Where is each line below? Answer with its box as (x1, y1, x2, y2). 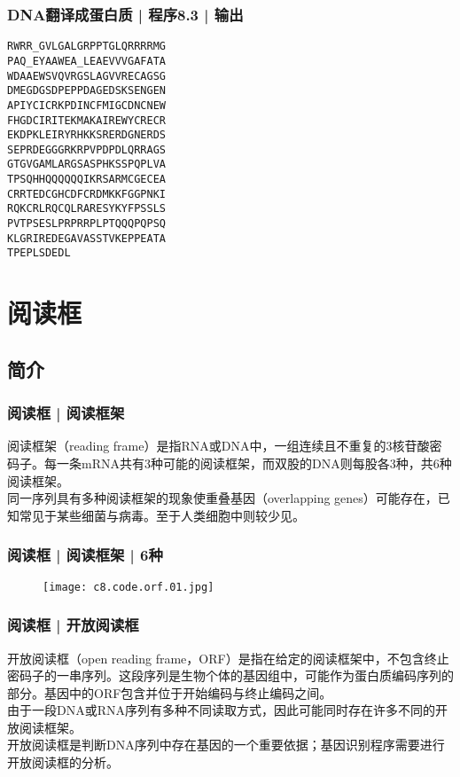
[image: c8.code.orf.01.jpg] (43, 580, 214, 593)
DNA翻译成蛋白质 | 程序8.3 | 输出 (7, 3, 244, 25)
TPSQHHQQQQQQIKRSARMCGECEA (7, 173, 166, 186)
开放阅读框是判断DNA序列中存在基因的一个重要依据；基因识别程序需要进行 (7, 735, 445, 754)
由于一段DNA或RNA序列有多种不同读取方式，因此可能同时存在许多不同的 (7, 701, 435, 719)
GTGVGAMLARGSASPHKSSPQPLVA (7, 158, 166, 171)
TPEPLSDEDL (7, 247, 71, 260)
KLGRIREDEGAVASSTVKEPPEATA (7, 232, 166, 245)
